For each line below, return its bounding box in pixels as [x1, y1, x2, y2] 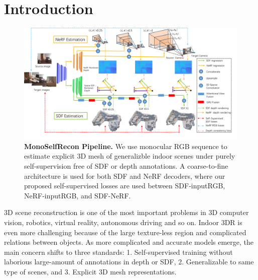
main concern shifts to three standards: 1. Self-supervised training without [4, 246, 233, 257]
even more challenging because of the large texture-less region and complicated [4, 227, 246, 237]
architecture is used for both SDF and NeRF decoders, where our [24, 170, 225, 181]
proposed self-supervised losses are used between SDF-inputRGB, [24, 180, 225, 191]
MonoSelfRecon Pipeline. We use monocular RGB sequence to [24, 141, 227, 151]
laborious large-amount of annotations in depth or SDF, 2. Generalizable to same [4, 256, 254, 267]
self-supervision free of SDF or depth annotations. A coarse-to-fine [24, 161, 228, 171]
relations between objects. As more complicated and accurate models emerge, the [4, 237, 253, 247]
